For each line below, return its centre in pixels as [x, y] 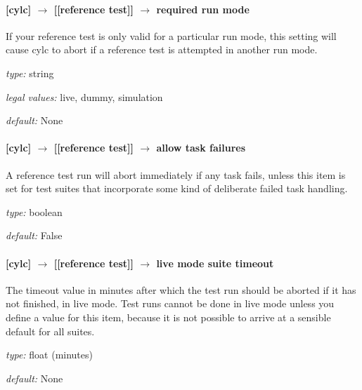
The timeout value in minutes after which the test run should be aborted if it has [181, 289]
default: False [34, 235]
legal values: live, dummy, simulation [84, 96]
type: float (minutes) [49, 355]
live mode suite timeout [215, 263]
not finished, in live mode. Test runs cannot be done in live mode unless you [170, 303]
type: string [30, 73]
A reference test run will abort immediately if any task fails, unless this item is [176, 174]
